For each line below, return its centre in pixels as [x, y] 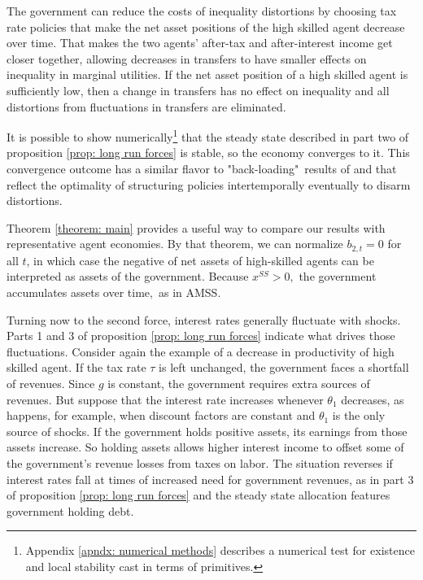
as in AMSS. [190, 292]
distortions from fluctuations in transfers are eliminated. [146, 106]
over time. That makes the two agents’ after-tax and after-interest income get [200, 43]
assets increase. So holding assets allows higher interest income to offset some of [205, 447]
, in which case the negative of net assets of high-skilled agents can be [200, 260]
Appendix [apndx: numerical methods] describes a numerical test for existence [220, 550]
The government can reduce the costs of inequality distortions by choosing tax [202, 11]
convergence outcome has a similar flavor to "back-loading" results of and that [202, 168]
